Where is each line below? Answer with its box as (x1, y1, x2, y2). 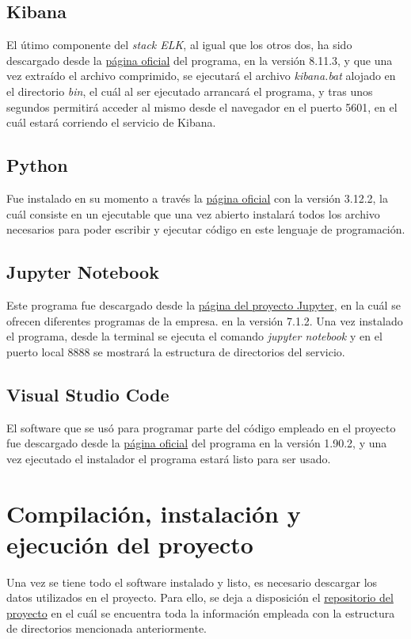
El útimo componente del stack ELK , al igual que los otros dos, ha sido (6, 36, 352, 53)
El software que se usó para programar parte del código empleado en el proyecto (6, 419, 396, 436)
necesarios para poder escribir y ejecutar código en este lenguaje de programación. (6, 221, 405, 238)
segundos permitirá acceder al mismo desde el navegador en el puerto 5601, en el (6, 98, 398, 115)
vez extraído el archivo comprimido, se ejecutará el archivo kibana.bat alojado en (6, 67, 396, 84)
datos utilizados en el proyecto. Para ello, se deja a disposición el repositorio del (6, 589, 394, 606)
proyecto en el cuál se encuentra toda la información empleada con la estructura (6, 604, 395, 621)
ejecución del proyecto (6, 527, 253, 560)
